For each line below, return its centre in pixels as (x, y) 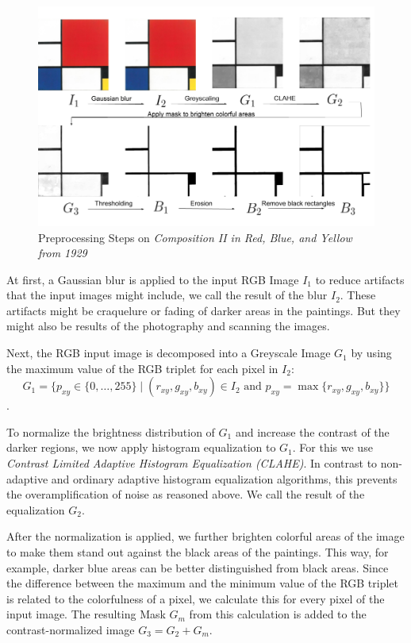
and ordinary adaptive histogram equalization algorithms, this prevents (224, 478)
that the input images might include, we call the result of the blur (167, 295)
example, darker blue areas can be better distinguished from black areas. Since (198, 567)
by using (371, 353)
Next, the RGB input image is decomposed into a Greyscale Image (169, 353)
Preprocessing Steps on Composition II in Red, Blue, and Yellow (195, 237)
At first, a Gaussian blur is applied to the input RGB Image (153, 279)
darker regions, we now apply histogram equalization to (141, 447)
